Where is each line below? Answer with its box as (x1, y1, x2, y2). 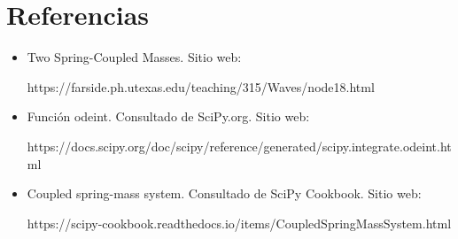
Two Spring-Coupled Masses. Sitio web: (27, 48, 242, 66)
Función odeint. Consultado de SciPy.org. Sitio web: (27, 107, 310, 126)
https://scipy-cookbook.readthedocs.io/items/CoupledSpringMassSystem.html (27, 213, 452, 232)
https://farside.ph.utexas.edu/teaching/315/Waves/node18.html (27, 77, 375, 96)
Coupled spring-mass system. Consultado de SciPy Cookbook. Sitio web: (27, 184, 422, 203)
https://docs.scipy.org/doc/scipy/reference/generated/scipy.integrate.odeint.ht (27, 136, 452, 155)
